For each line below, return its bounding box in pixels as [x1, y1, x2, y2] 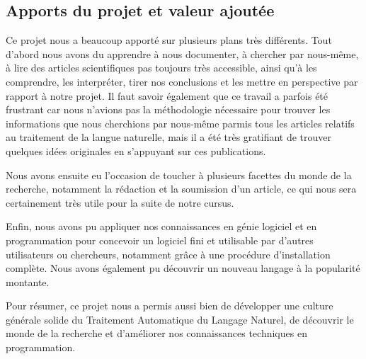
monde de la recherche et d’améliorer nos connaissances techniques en [6, 326, 307, 341]
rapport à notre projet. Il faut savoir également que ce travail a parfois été [6, 88, 328, 103]
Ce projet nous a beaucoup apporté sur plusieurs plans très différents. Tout [6, 33, 332, 47]
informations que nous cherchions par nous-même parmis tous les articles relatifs [6, 115, 355, 130]
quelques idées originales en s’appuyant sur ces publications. [6, 143, 266, 158]
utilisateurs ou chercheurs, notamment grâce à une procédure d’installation [6, 246, 331, 261]
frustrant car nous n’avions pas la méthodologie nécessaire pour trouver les [6, 102, 331, 117]
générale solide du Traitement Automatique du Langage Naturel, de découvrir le [6, 312, 354, 326]
